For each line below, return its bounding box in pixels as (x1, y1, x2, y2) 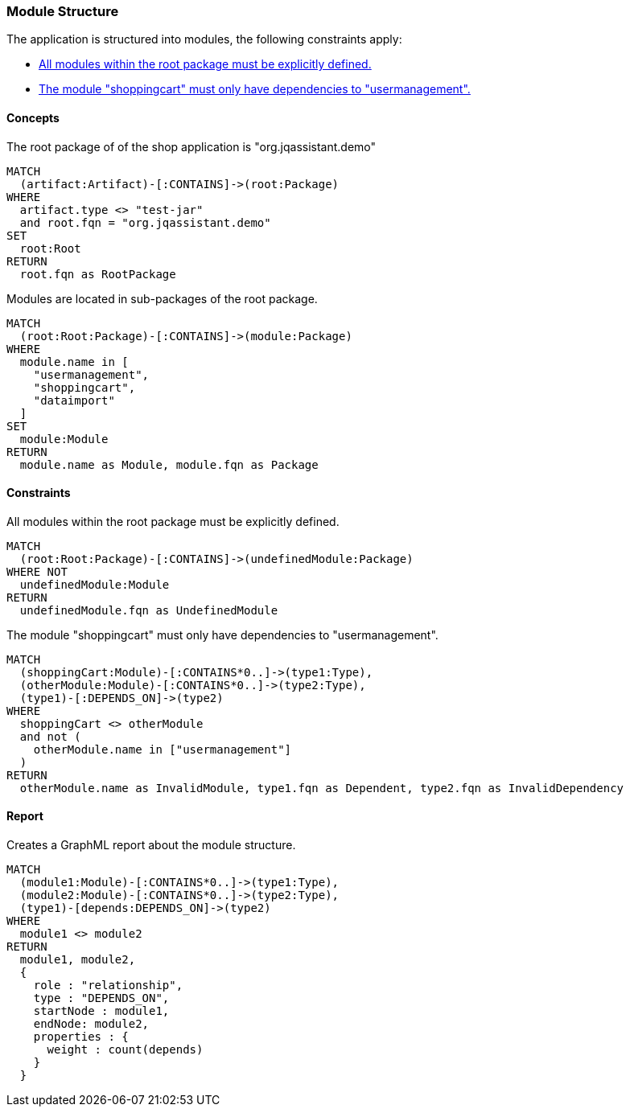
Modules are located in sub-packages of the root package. (6, 291, 318, 306)
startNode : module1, (33, 1004, 170, 1018)
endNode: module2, (33, 1017, 150, 1031)
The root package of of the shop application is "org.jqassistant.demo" (6, 139, 377, 154)
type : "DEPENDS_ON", (33, 992, 170, 1005)
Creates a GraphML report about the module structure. (6, 838, 296, 852)
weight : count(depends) (47, 1043, 204, 1057)
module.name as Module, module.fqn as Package (19, 458, 319, 471)
